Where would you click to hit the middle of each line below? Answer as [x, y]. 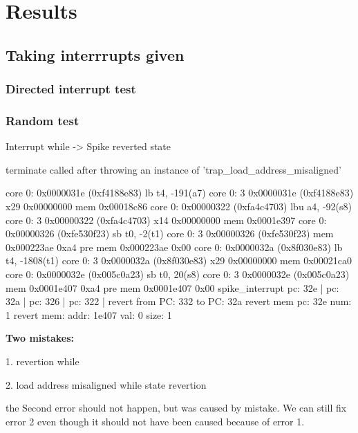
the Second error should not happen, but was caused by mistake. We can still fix [176, 408]
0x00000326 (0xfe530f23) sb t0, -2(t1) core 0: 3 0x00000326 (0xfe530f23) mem [170, 233]
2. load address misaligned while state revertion [106, 384]
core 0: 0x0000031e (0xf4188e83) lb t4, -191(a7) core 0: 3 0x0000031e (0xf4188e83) [180, 193]
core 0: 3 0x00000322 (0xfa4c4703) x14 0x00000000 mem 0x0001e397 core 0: [166, 220]
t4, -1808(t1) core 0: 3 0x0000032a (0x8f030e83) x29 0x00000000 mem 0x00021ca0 [179, 260]
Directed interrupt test [71, 89]
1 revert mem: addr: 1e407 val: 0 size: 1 [89, 314]
